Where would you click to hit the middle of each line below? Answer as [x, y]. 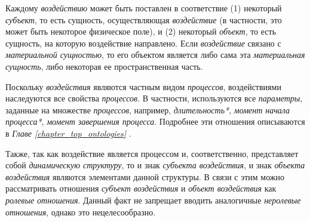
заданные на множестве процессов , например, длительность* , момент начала [148, 110]
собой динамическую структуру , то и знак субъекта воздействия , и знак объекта [155, 165]
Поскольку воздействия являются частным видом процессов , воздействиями [143, 86]
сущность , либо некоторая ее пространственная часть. [104, 66]
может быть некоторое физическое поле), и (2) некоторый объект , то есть [141, 31]
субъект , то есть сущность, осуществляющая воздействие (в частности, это [144, 19]
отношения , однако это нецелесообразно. [81, 212]
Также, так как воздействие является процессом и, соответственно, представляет [152, 153]
